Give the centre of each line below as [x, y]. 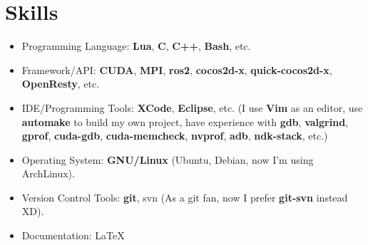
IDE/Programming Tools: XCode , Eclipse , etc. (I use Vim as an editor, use [192, 107]
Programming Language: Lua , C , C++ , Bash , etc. [136, 46]
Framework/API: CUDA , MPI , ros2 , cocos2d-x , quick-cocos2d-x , [177, 69]
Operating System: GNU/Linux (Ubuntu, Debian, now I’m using [168, 159]
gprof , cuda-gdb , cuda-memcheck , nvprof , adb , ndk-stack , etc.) [175, 136]
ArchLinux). [48, 173]
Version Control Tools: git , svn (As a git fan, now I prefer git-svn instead [185, 197]
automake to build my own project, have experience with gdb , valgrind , [185, 121]
